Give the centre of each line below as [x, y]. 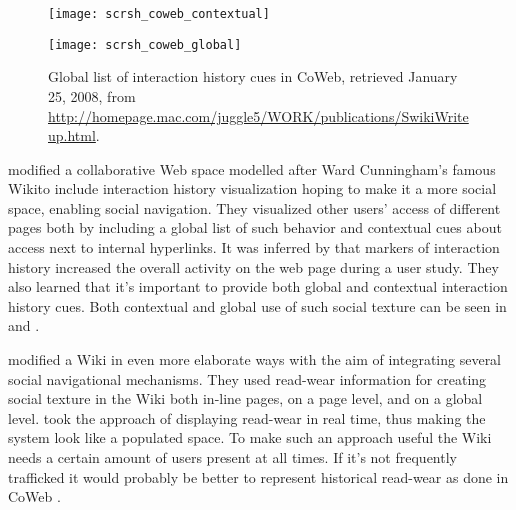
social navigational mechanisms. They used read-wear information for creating [247, 378]
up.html [72, 135]
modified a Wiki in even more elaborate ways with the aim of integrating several [255, 359]
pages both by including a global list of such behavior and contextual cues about [255, 227]
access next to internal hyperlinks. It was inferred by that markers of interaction [254, 247]
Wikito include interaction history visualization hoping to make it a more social [252, 188]
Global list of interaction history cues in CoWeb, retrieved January [253, 76]
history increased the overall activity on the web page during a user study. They [253, 266]
